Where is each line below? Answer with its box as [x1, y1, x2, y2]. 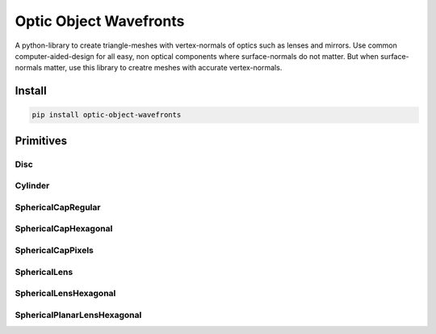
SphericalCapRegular [15, 201, 101, 213]
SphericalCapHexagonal [15, 223, 113, 235]
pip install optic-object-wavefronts [31, 110, 182, 120]
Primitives [15, 133, 68, 147]
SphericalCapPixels [15, 244, 94, 256]
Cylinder [15, 180, 50, 192]
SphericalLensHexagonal [15, 288, 116, 299]
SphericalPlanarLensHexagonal [15, 309, 142, 320]
